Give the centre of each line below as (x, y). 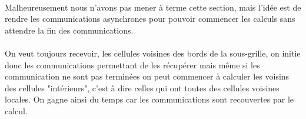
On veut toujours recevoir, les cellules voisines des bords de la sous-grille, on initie (153, 53)
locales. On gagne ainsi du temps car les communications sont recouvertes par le (149, 99)
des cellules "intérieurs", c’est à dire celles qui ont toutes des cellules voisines (142, 87)
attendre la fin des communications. (69, 30)
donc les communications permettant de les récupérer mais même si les (132, 65)
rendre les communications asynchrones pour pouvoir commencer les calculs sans (150, 19)
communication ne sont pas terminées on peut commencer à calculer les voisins (147, 76)
